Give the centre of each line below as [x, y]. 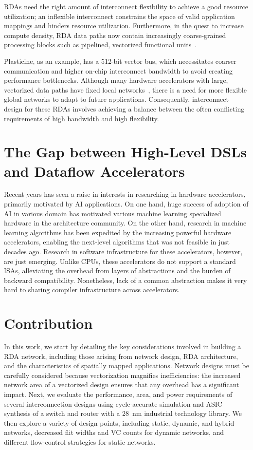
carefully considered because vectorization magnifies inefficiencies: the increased [122, 375]
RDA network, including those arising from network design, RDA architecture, [121, 356]
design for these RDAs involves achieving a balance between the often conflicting [124, 108]
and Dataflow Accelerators [94, 171]
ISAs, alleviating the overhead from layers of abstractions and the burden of [117, 271]
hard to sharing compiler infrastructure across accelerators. [92, 290]
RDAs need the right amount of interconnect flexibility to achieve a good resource [126, 6]
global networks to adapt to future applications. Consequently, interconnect [116, 99]
